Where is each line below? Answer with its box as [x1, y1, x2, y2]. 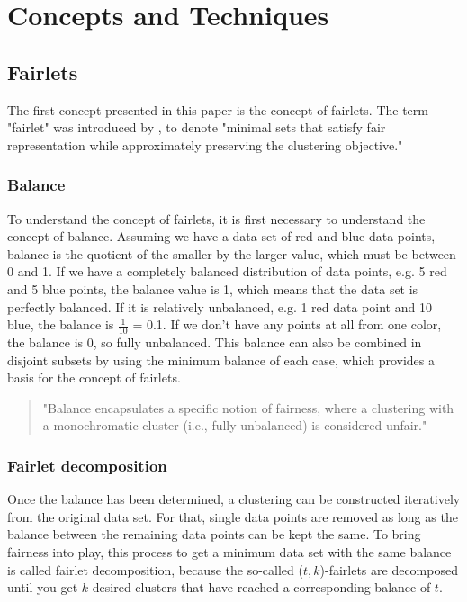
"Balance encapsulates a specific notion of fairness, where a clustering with [42, 398, 454, 417]
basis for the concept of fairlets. [7, 368, 181, 387]
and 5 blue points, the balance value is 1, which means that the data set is [7, 279, 418, 298]
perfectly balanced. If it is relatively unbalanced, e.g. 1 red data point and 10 [7, 297, 432, 316]
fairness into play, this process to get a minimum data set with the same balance [7, 542, 452, 561]
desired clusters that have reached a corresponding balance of [92, 578, 431, 597]
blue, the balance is [7, 315, 114, 334]
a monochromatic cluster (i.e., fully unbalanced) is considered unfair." [42, 416, 427, 435]
